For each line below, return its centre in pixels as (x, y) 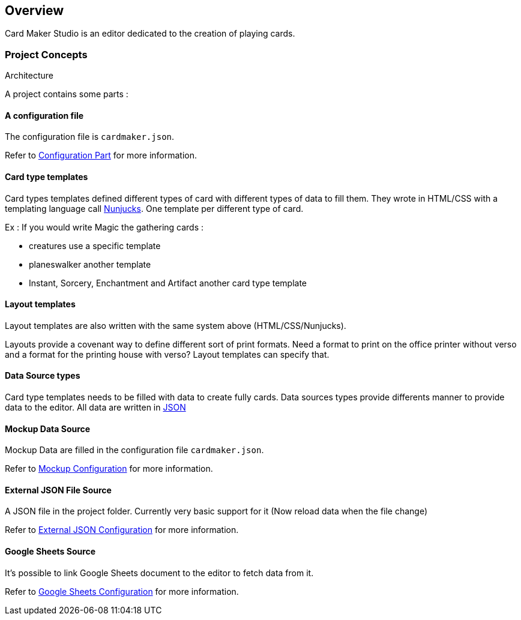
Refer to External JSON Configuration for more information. (122, 530)
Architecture (29, 76)
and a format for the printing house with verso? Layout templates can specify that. (167, 354)
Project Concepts (46, 54)
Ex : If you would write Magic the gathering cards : (104, 227)
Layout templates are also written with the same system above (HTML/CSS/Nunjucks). (176, 325)
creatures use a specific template (95, 245)
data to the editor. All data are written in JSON (95, 408)
